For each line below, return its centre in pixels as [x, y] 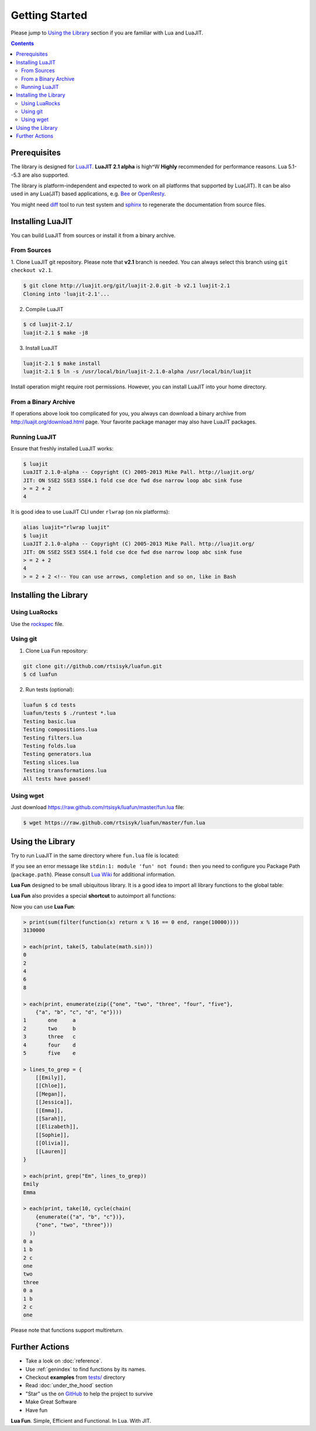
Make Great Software [51, 1402]
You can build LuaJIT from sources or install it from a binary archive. [93, 235]
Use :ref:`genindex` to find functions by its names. [86, 1369]
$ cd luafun [40, 675]
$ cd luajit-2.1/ [48, 324]
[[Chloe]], [51, 1086]
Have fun [37, 1410]
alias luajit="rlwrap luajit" [66, 527]
